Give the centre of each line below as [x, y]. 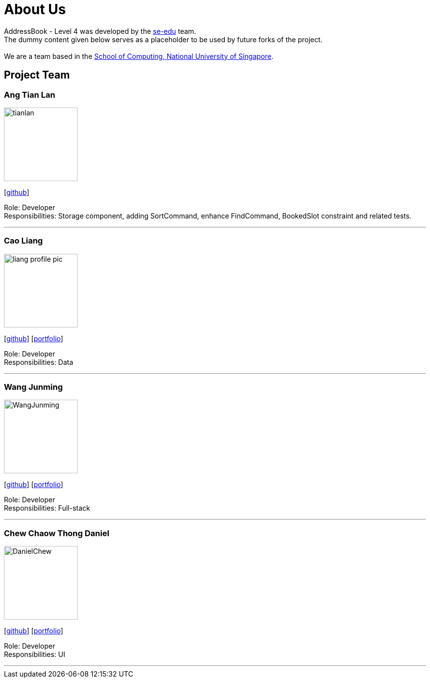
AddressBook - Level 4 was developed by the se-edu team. [100, 31]
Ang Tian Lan [30, 95]
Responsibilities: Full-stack [47, 508]
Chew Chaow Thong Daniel [57, 533]
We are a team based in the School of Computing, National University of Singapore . [139, 56]
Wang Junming [33, 387]
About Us [35, 9]
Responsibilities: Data [39, 362]
